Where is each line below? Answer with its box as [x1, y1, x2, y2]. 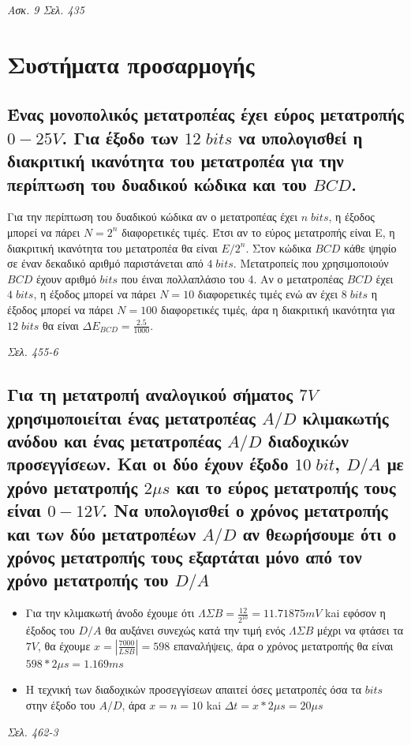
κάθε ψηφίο [344, 239, 397, 256]
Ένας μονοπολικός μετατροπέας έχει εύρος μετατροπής [7, 102, 404, 126]
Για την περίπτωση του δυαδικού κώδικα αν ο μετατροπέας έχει [7, 208, 297, 225]
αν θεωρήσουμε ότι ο [242, 521, 397, 545]
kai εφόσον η [325, 605, 386, 621]
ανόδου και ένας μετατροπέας [7, 429, 222, 453]
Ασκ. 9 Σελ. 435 [7, 2, 84, 17]
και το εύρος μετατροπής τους [176, 474, 396, 499]
